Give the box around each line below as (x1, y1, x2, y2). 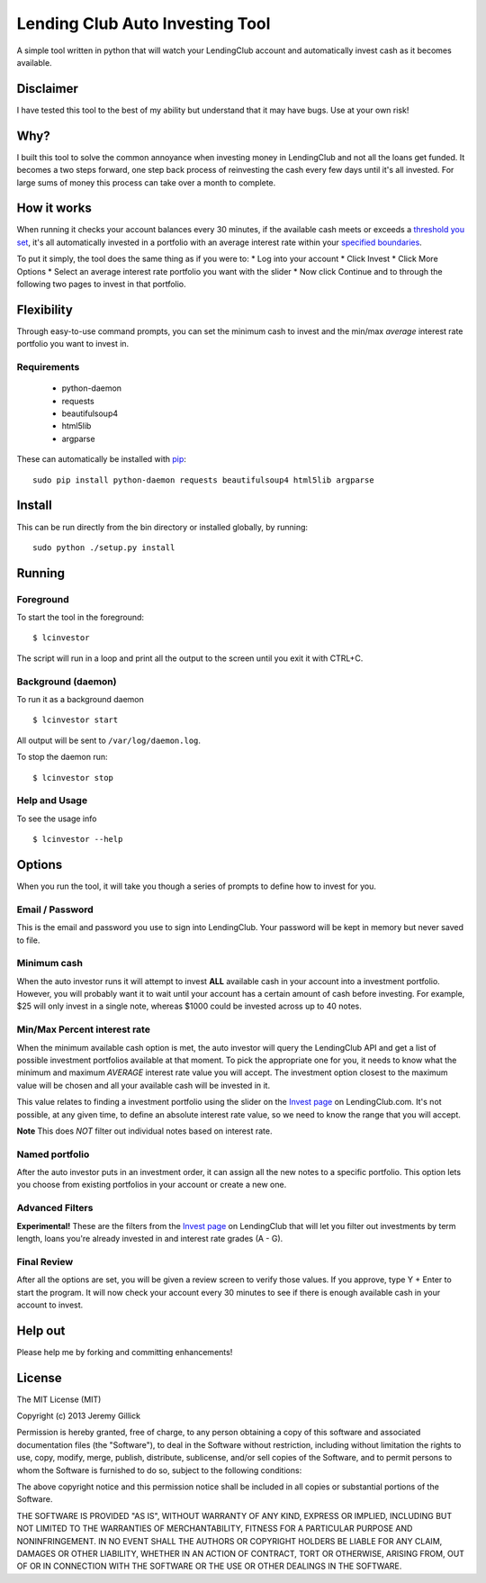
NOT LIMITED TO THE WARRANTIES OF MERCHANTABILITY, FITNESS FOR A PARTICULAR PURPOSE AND (16, 1523, 413, 1534)
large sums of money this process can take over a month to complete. (16, 176, 276, 188)
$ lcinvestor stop (32, 773, 114, 782)
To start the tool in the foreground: (16, 612, 144, 623)
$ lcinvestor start (32, 715, 119, 725)
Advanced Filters (16, 1202, 94, 1215)
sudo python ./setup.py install (32, 542, 175, 553)
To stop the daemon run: (16, 752, 108, 763)
